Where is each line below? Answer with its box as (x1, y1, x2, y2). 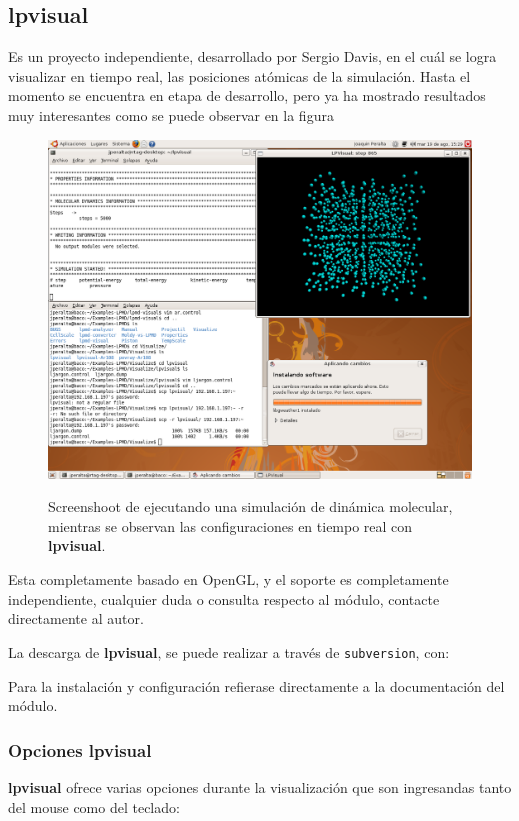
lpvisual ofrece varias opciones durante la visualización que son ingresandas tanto (8, 776, 512, 797)
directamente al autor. (8, 608, 144, 629)
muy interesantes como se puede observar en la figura (8, 104, 334, 125)
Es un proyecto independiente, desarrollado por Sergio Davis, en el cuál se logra (8, 46, 497, 67)
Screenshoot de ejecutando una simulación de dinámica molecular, (48, 496, 453, 517)
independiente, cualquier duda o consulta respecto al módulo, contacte (8, 588, 440, 609)
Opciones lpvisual (8, 737, 152, 762)
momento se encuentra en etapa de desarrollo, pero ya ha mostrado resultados (8, 85, 486, 106)
